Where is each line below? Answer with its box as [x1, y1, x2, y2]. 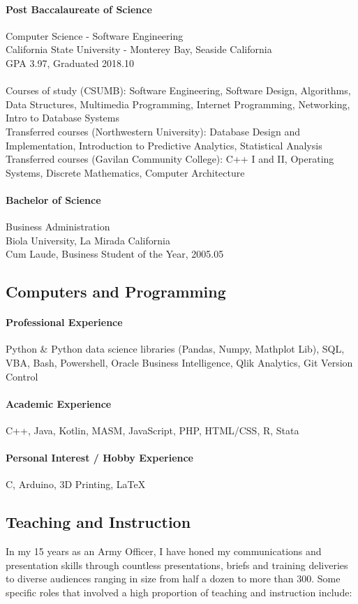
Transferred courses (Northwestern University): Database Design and [6, 124, 300, 138]
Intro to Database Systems [6, 110, 120, 125]
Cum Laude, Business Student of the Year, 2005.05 [6, 246, 224, 261]
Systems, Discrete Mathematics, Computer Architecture [6, 165, 245, 179]
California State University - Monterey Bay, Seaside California [6, 42, 272, 57]
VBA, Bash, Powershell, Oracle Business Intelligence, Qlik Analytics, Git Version [6, 355, 353, 370]
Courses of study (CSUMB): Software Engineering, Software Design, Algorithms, [6, 83, 351, 98]
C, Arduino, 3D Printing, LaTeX [6, 477, 146, 492]
